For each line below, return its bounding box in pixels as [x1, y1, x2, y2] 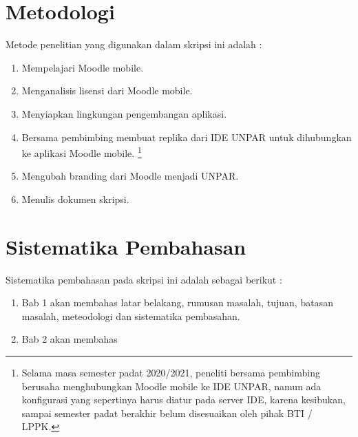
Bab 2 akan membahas [21, 332, 118, 346]
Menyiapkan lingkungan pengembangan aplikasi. [21, 106, 227, 120]
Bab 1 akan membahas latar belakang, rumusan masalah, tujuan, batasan [21, 295, 333, 310]
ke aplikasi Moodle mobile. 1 [21, 144, 142, 160]
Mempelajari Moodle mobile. [21, 60, 144, 74]
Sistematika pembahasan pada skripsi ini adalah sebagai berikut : [6, 272, 282, 286]
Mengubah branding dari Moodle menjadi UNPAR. [21, 169, 239, 183]
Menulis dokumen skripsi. [21, 191, 129, 206]
